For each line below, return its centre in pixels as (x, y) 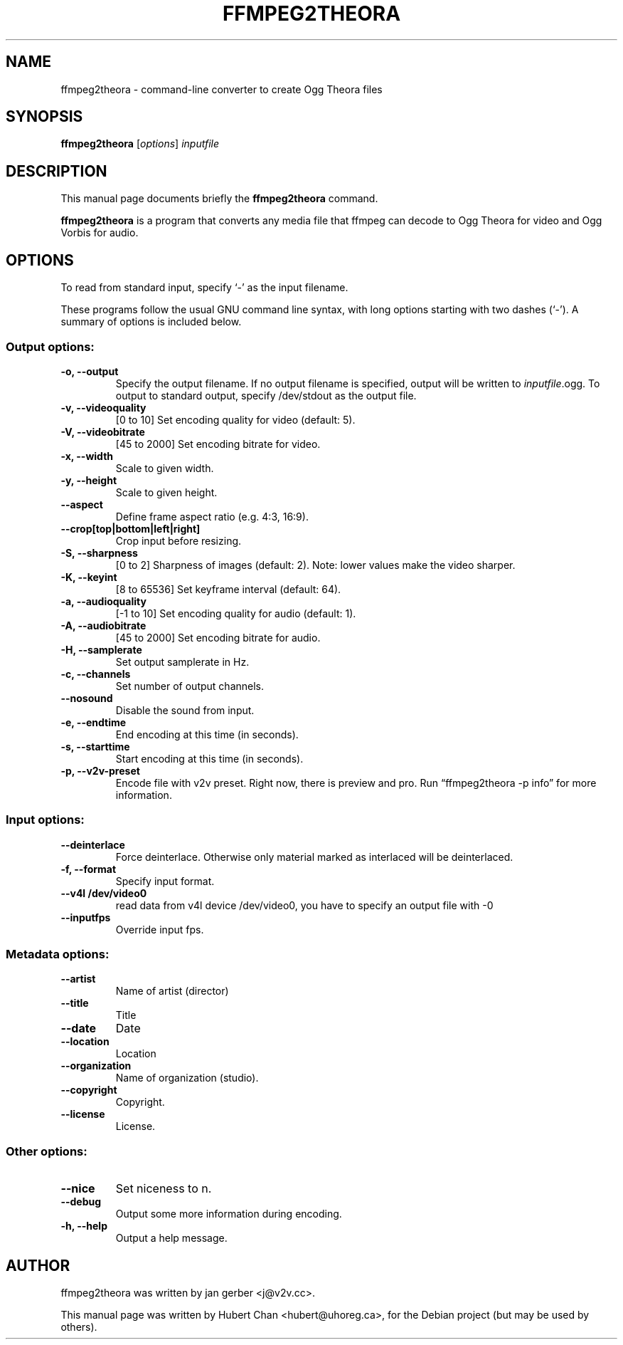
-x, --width (87, 456)
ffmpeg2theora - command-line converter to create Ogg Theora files (222, 89)
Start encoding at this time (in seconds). (209, 758)
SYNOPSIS (44, 117)
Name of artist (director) (172, 991)
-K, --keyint (89, 577)
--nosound (87, 698)
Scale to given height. (166, 492)
